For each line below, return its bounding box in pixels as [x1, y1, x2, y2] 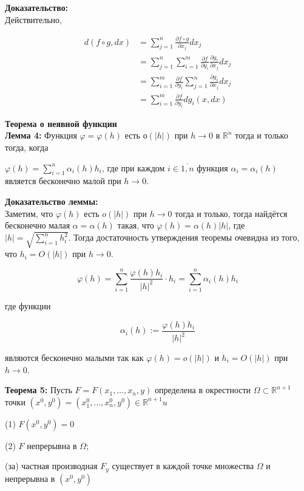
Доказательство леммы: [5, 194, 98, 207]
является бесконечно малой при [5, 174, 121, 187]
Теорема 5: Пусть [5, 383, 72, 396]
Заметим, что [5, 207, 53, 219]
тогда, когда [5, 140, 49, 153]
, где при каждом [101, 161, 165, 174]
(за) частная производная [5, 459, 98, 472]
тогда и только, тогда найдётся [175, 207, 288, 219]
